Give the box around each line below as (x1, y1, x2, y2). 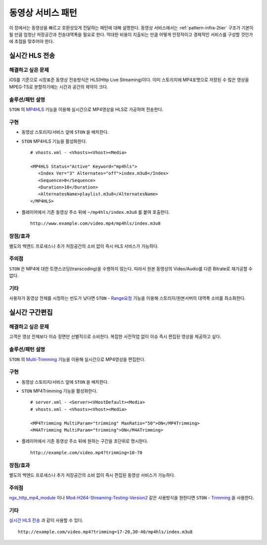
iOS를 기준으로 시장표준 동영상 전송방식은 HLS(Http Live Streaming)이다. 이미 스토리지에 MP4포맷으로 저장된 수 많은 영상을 (9, 77, 249, 83)
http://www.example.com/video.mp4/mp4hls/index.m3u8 (30, 221, 161, 226)
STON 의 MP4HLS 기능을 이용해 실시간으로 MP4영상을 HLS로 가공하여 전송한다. (9, 106, 164, 112)
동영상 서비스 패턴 (9, 7, 78, 18)
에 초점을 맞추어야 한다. (9, 39, 54, 45)
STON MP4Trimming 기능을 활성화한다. (21, 388, 98, 394)
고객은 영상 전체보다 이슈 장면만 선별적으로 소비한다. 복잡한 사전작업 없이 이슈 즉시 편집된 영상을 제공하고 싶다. (9, 334, 222, 340)
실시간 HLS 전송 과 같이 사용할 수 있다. (9, 517, 84, 523)
